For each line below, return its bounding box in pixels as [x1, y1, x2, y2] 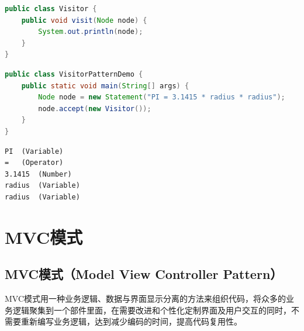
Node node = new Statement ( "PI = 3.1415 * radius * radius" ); [38, 93, 285, 102]
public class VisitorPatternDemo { [5, 70, 143, 78]
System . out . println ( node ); [38, 27, 143, 36]
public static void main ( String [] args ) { [21, 81, 189, 90]
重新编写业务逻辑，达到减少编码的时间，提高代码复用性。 [20, 315, 242, 327]
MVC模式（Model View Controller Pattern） [5, 265, 283, 283]
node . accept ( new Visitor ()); [38, 104, 151, 113]
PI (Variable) [5, 147, 64, 156]
